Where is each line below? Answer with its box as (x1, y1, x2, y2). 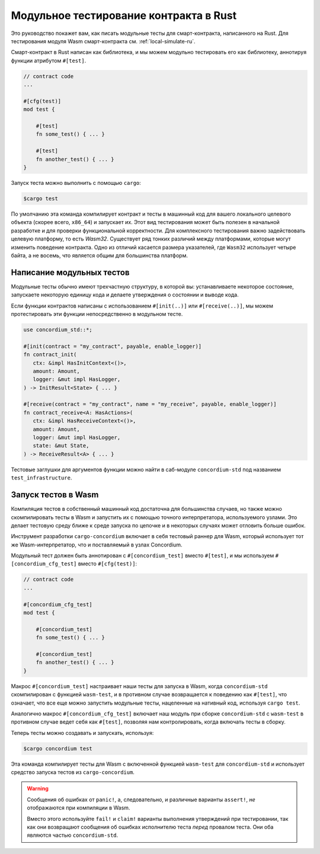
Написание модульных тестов (11, 267, 130, 277)
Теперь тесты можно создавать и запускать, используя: (11, 729, 154, 736)
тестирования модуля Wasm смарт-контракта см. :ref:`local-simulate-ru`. (11, 37, 196, 44)
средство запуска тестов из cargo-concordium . (11, 769, 135, 776)
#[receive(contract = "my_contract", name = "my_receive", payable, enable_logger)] (23, 401, 277, 408)
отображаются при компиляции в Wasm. (27, 804, 130, 811)
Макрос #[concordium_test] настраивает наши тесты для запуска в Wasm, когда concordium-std (11, 682, 268, 690)
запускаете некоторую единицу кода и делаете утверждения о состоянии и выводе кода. (11, 291, 239, 299)
